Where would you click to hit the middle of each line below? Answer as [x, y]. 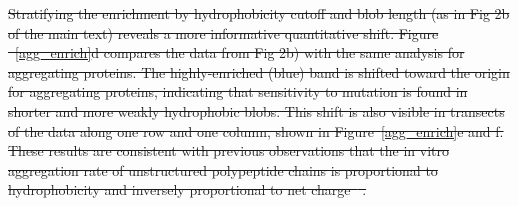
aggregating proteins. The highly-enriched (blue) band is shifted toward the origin [259, 71]
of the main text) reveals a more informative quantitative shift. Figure [223, 32]
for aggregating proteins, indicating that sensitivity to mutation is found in [238, 91]
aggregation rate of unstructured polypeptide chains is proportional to [223, 169]
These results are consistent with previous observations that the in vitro [229, 150]
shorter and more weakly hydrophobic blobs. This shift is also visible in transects [256, 110]
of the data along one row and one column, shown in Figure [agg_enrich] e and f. [256, 130]
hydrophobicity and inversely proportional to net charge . [187, 189]
